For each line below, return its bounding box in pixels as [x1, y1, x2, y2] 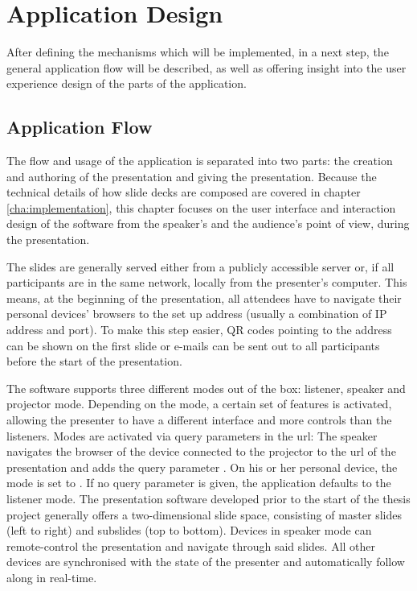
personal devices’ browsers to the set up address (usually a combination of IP [6, 305, 387, 322]
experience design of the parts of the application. [6, 75, 247, 92]
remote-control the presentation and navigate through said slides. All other [6, 537, 376, 554]
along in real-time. [6, 568, 97, 585]
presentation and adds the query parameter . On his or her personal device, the [6, 458, 398, 475]
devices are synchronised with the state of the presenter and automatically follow [6, 553, 405, 570]
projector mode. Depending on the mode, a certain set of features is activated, [6, 395, 392, 412]
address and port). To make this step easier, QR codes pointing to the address [6, 321, 392, 338]
